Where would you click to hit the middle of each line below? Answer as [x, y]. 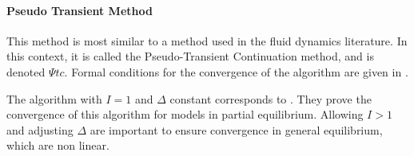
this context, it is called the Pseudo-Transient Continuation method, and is [190, 56]
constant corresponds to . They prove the [271, 98]
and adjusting [40, 129]
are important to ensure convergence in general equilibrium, [236, 129]
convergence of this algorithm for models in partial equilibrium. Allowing [185, 114]
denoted [26, 71]
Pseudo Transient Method [80, 10]
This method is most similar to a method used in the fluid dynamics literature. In [207, 40]
